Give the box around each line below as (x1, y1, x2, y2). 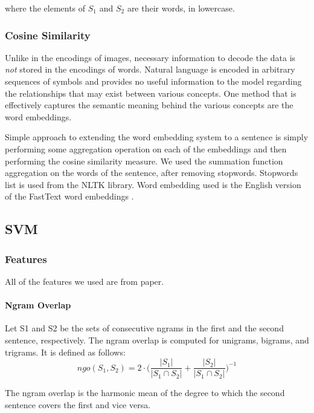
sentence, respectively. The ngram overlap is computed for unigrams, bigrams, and (5, 333, 309, 346)
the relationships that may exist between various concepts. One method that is (5, 86, 296, 99)
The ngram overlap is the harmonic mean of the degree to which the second (5, 386, 285, 399)
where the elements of (5, 2, 86, 14)
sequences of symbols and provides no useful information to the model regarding (5, 75, 302, 87)
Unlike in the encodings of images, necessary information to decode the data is (5, 51, 296, 63)
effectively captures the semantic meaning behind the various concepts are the (5, 99, 293, 111)
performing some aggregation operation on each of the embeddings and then (5, 142, 287, 155)
